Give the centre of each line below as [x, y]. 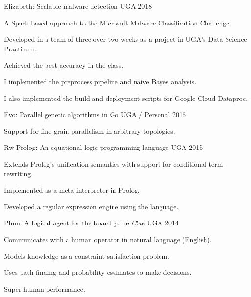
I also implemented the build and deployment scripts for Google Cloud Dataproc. [126, 98]
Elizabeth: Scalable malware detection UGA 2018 [78, 6]
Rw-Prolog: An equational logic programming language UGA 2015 [103, 147]
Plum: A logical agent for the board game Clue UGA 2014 [91, 223]
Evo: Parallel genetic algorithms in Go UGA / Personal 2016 [95, 114]
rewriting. [19, 173]
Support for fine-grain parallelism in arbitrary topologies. [90, 131]
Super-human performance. [45, 288]
